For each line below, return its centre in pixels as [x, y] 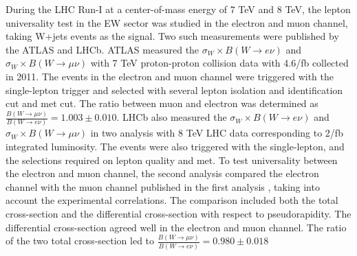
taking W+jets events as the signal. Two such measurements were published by [172, 36]
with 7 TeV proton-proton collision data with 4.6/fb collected [219, 63]
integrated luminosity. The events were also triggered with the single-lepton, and [175, 146]
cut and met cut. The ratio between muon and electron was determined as [162, 103]
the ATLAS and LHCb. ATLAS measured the [102, 49]
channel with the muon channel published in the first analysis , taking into [163, 186]
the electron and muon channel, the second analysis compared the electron [162, 173]
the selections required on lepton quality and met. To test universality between [172, 160]
